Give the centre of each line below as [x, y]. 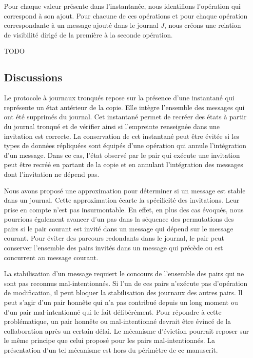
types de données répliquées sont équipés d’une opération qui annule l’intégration [125, 145]
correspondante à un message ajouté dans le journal [81, 25]
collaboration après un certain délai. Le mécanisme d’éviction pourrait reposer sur [126, 330]
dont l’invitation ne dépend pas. [52, 174]
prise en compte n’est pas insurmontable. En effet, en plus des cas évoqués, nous [124, 209]
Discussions [33, 77]
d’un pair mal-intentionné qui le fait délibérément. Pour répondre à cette [113, 311]
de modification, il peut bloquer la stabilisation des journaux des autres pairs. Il [123, 292]
